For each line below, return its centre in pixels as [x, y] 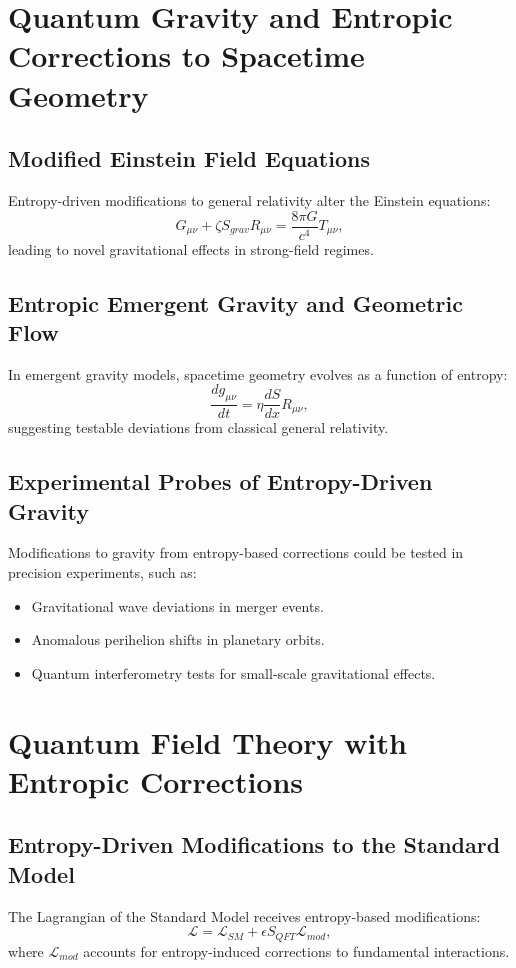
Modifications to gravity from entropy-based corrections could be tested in [236, 552]
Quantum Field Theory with [207, 741]
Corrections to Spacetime [186, 55]
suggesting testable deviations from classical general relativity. [198, 427]
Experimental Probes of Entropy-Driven [220, 481]
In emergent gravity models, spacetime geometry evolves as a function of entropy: [258, 373]
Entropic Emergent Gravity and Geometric [235, 302]
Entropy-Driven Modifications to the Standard [254, 844]
